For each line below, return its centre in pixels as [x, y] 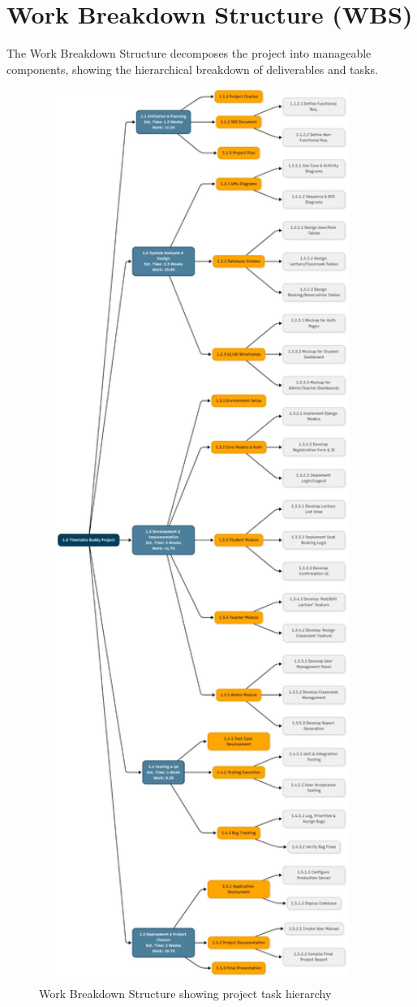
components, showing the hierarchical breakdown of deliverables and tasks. [192, 69]
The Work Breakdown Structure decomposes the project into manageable [189, 53]
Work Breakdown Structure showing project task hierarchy [185, 993]
